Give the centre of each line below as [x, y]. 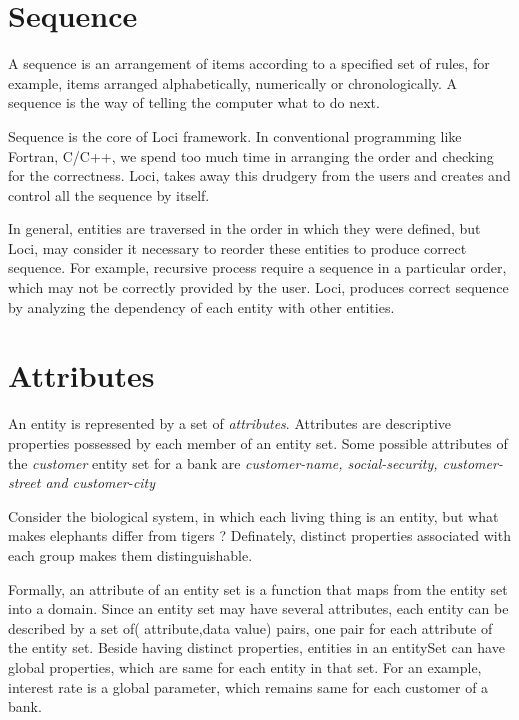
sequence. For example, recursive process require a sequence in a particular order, [257, 267]
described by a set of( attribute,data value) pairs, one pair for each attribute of [250, 627]
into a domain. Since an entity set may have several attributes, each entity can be [258, 608]
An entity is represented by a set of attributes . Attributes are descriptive [229, 423]
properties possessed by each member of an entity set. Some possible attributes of [258, 442]
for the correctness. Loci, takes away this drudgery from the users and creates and [259, 175]
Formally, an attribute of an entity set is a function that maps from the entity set [258, 588]
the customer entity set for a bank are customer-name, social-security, [223, 462]
